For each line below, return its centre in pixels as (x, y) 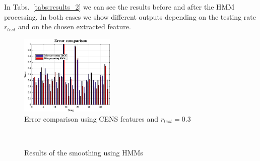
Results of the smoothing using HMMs (84, 153)
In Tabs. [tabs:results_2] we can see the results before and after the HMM (119, 7)
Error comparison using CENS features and (91, 118)
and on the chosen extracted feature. (75, 26)
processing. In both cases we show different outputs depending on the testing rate (130, 16)
